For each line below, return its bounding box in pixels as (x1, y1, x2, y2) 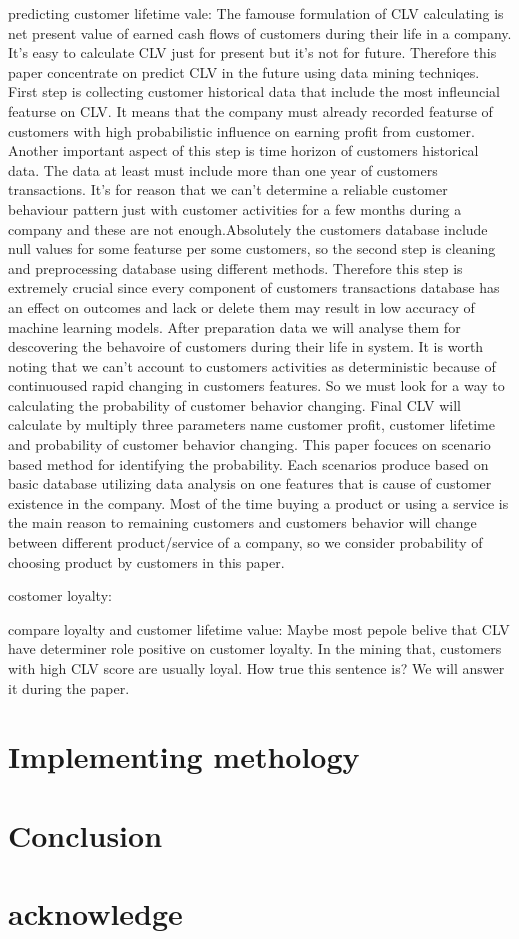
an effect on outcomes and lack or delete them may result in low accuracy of (8, 296, 475, 317)
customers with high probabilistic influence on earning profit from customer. (8, 120, 475, 141)
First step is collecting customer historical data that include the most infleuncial (8, 81, 500, 102)
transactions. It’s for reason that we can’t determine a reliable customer (8, 179, 448, 200)
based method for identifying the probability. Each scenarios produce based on (8, 453, 489, 474)
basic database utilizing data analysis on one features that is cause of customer (8, 473, 492, 494)
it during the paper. (8, 677, 130, 698)
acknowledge (8, 893, 183, 934)
